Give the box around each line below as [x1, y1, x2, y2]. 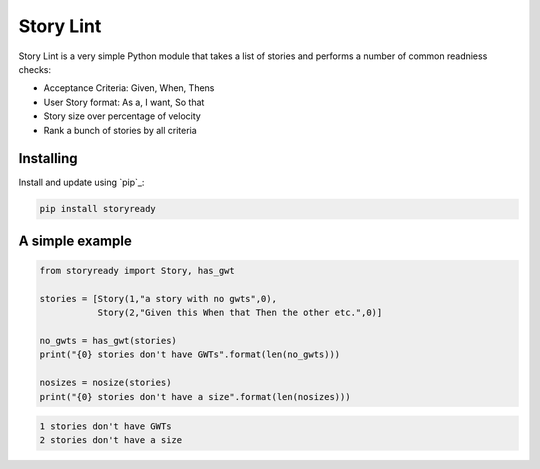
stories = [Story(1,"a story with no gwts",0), [39, 293, 277, 304]
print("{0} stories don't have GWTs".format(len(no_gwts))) [39, 349, 341, 360]
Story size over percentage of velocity [43, 110, 202, 122]
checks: [18, 63, 52, 75]
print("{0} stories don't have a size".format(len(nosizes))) [39, 391, 351, 402]
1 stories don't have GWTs [39, 421, 172, 432]
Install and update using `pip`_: [18, 176, 145, 189]
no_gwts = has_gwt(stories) [39, 335, 177, 346]
